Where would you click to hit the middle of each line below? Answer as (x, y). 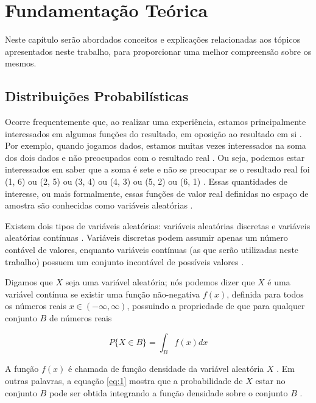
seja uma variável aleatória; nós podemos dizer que (160, 282)
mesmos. (21, 63)
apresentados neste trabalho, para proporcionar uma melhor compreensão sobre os (158, 51)
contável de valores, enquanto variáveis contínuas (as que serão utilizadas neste (152, 250)
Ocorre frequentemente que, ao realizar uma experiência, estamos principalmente (156, 122)
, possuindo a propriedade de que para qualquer (216, 306)
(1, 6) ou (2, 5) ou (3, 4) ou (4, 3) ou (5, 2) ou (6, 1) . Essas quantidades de (146, 181)
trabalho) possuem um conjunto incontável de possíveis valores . (125, 261)
